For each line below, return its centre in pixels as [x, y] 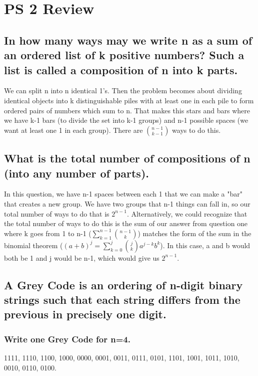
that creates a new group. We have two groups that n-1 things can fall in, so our [127, 203]
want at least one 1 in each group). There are [73, 130]
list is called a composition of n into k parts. [121, 69]
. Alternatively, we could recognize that [187, 213]
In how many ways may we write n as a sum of [128, 40]
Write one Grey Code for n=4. [67, 339]
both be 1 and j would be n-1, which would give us [82, 257]
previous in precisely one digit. [85, 314]
